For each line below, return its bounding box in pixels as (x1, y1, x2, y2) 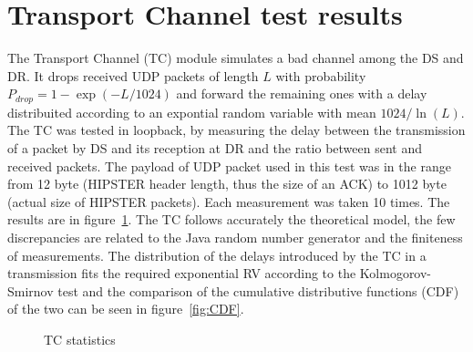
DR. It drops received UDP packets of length (7, 66, 259, 85)
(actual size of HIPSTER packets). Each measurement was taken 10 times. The (7, 192, 450, 211)
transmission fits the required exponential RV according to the (7, 264, 356, 283)
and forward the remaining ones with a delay (176, 84, 427, 103)
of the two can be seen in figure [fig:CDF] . (7, 299, 244, 318)
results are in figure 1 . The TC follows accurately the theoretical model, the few (7, 210, 456, 229)
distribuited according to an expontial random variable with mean (7, 102, 376, 121)
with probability (275, 66, 366, 85)
